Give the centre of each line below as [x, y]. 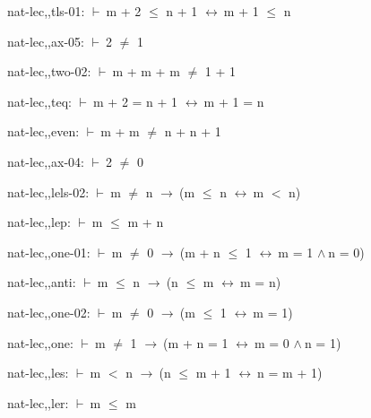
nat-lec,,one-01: [49, 252]
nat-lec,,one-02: [49, 312]
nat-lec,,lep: [39, 222]
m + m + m [146, 71]
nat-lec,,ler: [38, 402]
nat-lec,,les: [38, 373]
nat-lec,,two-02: [49, 71]
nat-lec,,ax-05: [46, 41]
